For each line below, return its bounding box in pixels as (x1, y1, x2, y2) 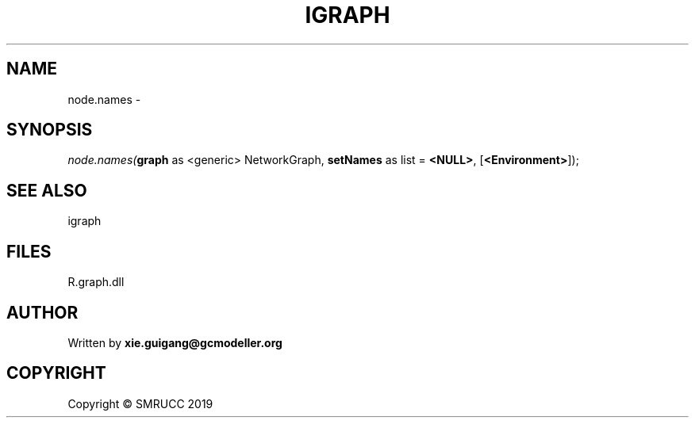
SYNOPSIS (6, 120, 93, 140)
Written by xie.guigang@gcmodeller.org (67, 335, 282, 350)
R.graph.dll (67, 275, 125, 289)
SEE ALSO (6, 180, 87, 201)
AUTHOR (6, 302, 79, 323)
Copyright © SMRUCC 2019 (67, 396, 213, 411)
